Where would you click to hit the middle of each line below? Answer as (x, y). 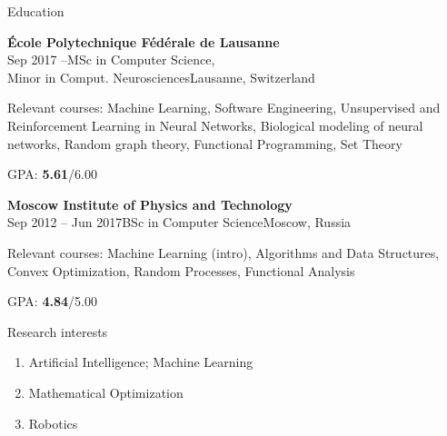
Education (36, 11)
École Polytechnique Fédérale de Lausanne (144, 41)
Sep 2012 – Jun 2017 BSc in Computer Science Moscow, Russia (179, 222)
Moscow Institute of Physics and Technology (150, 204)
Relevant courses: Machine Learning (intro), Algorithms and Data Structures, (223, 252)
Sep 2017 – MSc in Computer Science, (111, 59)
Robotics (53, 423)
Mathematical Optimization (106, 392)
